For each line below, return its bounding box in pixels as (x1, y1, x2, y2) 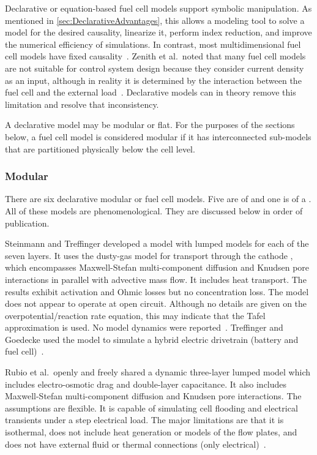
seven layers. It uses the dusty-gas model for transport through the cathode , (5, 249, 293, 261)
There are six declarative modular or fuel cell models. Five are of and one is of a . (5, 192, 311, 205)
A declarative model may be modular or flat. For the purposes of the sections (5, 118, 295, 131)
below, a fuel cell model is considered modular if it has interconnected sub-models (5, 130, 311, 143)
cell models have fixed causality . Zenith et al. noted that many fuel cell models (5, 50, 306, 62)
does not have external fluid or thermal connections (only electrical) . (5, 437, 266, 450)
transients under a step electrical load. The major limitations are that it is (5, 413, 284, 426)
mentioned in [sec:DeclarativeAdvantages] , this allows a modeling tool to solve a (5, 13, 305, 26)
